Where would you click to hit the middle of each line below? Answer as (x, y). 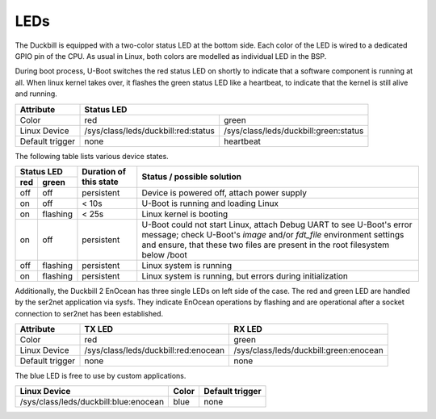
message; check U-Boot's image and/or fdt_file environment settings (273, 234)
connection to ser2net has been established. (89, 313)
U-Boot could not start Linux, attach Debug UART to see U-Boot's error (277, 224)
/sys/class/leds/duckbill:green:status (293, 131)
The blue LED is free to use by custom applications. (101, 376)
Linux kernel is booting (185, 214)
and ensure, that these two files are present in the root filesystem (266, 245)
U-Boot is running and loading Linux (210, 203)
